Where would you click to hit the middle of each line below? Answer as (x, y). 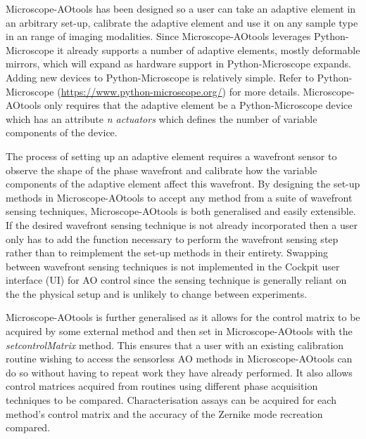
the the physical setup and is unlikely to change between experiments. (157, 293)
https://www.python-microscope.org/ (141, 91)
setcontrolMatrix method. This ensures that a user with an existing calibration (175, 345)
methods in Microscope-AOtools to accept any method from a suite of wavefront (179, 197)
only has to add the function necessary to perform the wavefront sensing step (172, 238)
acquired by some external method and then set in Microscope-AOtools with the (179, 331)
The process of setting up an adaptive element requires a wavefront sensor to (171, 156)
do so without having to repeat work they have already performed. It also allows (179, 372)
